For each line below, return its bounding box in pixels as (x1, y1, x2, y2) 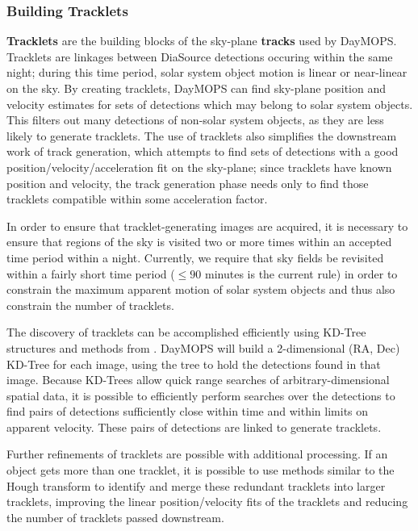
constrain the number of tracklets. (6, 296, 174, 313)
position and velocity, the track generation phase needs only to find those (6, 174, 369, 191)
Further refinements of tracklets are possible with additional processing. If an (6, 445, 388, 462)
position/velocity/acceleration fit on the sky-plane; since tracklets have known (6, 158, 392, 175)
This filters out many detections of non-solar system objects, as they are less (6, 111, 384, 128)
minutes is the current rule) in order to (204, 265, 398, 282)
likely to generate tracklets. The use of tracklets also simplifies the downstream (6, 127, 397, 144)
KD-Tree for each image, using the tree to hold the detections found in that (6, 355, 381, 372)
